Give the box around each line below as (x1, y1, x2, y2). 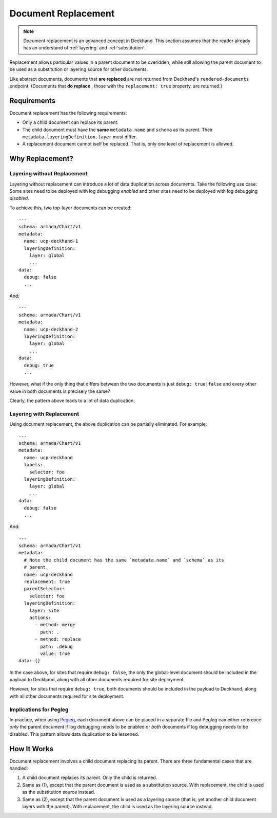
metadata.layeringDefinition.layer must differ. (22, 134, 137, 140)
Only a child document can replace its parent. (22, 119, 119, 125)
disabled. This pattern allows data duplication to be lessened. (9, 731, 140, 737)
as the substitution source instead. (22, 789, 95, 795)
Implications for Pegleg (9, 706, 69, 713)
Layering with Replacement (9, 410, 80, 417)
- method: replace (34, 637, 81, 642)
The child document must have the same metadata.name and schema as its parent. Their (22, 126, 213, 133)
